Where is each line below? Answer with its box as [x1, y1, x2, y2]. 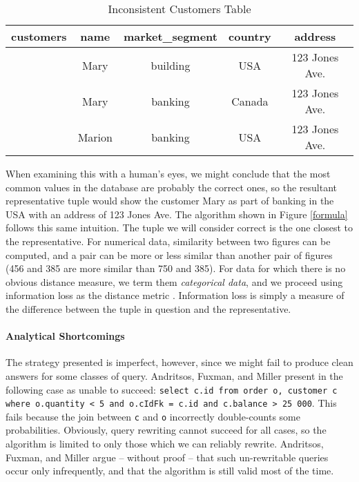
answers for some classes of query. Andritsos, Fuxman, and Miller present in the [6, 368, 343, 383]
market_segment [123, 28, 217, 44]
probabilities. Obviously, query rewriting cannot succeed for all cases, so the [6, 423, 327, 437]
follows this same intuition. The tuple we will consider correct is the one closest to [6, 220, 353, 235]
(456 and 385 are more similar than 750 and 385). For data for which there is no [6, 261, 346, 276]
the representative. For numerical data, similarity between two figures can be [6, 233, 331, 248]
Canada [231, 93, 269, 109]
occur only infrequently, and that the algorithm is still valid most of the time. [6, 463, 334, 478]
